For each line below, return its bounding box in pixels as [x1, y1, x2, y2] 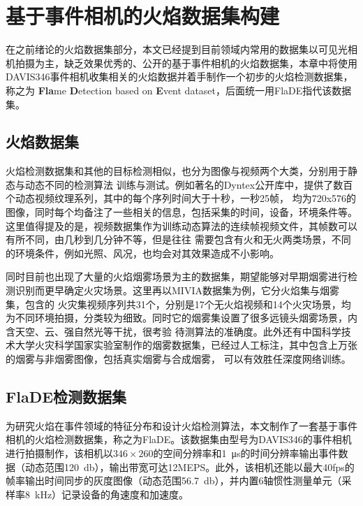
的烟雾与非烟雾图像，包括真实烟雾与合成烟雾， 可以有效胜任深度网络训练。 [6, 352, 351, 366]
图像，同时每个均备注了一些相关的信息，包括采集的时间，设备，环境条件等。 [6, 205, 357, 219]
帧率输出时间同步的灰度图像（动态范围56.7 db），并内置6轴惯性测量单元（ [6, 473, 342, 488]
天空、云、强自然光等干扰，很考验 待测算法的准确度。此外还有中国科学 [15, 324, 341, 338]
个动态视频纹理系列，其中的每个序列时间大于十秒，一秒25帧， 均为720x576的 [6, 191, 357, 205]
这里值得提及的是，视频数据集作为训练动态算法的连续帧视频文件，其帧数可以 [6, 218, 357, 233]
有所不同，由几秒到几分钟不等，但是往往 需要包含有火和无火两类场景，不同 [6, 232, 351, 247]
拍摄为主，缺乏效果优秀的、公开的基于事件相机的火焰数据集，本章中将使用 [15, 55, 357, 70]
